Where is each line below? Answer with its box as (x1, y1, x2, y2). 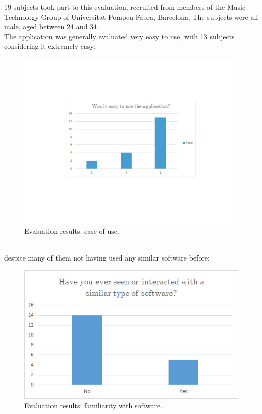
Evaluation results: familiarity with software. (24, 400, 163, 411)
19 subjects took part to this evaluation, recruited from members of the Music (4, 2, 246, 12)
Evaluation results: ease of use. (24, 226, 119, 236)
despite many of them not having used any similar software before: (4, 252, 210, 263)
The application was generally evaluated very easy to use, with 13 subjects (4, 31, 235, 41)
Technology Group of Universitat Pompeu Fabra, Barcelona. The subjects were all (4, 11, 258, 22)
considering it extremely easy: (4, 41, 96, 51)
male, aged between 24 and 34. (4, 21, 99, 32)
